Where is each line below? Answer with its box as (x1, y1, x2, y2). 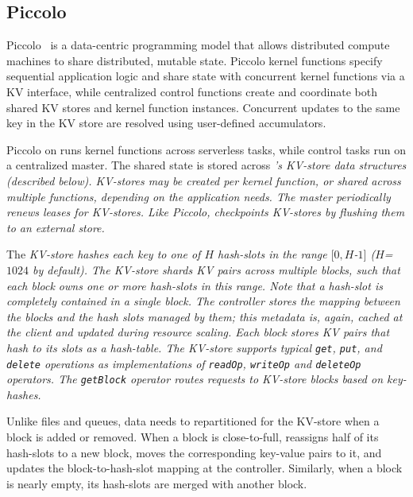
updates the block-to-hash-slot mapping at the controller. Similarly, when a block (6, 460, 403, 476)
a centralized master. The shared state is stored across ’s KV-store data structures (6, 157, 407, 173)
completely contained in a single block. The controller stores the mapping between (6, 293, 400, 309)
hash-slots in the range (218, 246, 327, 262)
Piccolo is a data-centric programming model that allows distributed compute (6, 37, 390, 53)
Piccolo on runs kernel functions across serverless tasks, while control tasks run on (6, 141, 406, 157)
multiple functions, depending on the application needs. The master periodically (6, 188, 391, 204)
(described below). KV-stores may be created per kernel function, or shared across (6, 172, 401, 188)
